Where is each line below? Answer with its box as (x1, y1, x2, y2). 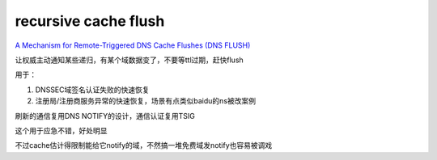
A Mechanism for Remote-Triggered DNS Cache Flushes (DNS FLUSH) (15, 40, 251, 50)
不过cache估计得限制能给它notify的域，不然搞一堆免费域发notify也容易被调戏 (15, 141, 273, 150)
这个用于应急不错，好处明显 (15, 125, 108, 135)
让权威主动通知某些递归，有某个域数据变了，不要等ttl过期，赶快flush (15, 55, 244, 65)
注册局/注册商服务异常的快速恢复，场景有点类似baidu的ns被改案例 (35, 96, 257, 106)
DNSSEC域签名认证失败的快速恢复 (35, 85, 150, 95)
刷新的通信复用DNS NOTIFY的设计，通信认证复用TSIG (15, 111, 196, 120)
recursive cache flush (15, 12, 165, 30)
